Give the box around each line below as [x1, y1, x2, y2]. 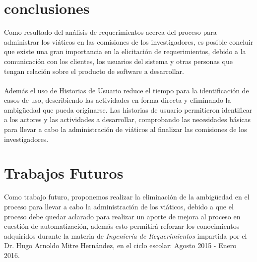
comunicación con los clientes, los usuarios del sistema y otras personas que [4, 56, 233, 66]
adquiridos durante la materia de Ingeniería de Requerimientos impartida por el [4, 230, 247, 241]
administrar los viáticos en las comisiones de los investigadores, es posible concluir [4, 36, 254, 47]
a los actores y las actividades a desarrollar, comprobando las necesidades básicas [4, 114, 251, 125]
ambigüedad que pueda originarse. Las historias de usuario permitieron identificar [4, 104, 253, 115]
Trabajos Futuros [4, 163, 124, 183]
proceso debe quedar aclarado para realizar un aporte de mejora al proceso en [4, 211, 241, 221]
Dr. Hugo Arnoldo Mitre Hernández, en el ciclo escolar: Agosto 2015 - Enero [4, 240, 237, 251]
